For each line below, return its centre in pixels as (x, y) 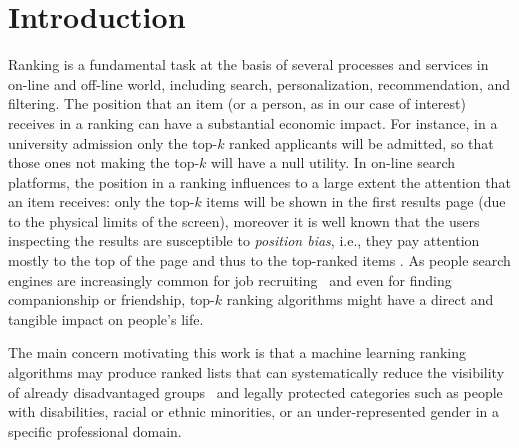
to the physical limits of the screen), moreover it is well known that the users (244, 220)
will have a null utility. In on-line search (333, 162)
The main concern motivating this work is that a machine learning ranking (237, 352)
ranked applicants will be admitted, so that (361, 142)
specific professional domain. (95, 430)
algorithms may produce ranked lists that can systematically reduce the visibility (256, 372)
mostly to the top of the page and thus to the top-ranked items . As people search (259, 260)
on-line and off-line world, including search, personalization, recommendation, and (259, 83)
